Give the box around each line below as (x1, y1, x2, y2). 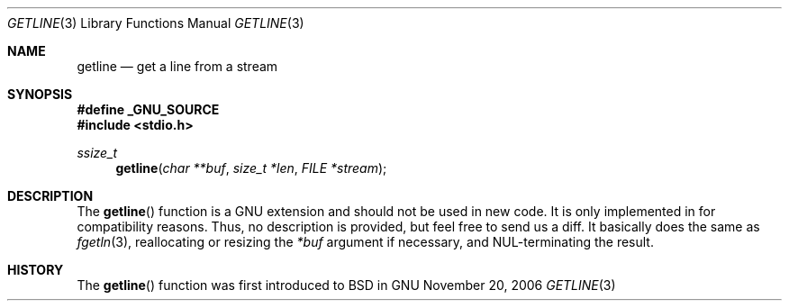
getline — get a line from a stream (77, 59, 278, 74)
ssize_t (77, 145, 118, 160)
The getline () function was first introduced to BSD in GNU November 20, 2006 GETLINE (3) (77, 277, 616, 293)
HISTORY (7, 262, 64, 277)
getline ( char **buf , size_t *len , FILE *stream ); (115, 160, 387, 176)
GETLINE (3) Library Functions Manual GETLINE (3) (7, 15, 304, 31)
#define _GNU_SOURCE (77, 102, 220, 117)
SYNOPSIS (7, 86, 73, 102)
